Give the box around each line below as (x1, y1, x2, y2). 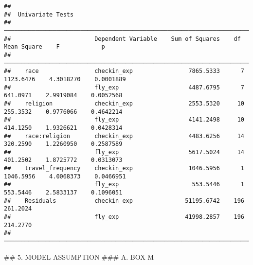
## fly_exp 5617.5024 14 (4, 148, 244, 156)
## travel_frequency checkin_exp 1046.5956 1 (4, 165, 244, 172)
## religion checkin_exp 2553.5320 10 (4, 100, 244, 107)
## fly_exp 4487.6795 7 (4, 84, 244, 91)
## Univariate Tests (4, 11, 74, 18)
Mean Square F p (4, 43, 105, 51)
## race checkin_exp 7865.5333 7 (4, 68, 244, 75)
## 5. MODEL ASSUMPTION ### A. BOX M (4, 251, 154, 262)
